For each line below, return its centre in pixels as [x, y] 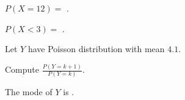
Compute [22, 69]
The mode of [29, 92]
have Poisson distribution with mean [96, 49]
